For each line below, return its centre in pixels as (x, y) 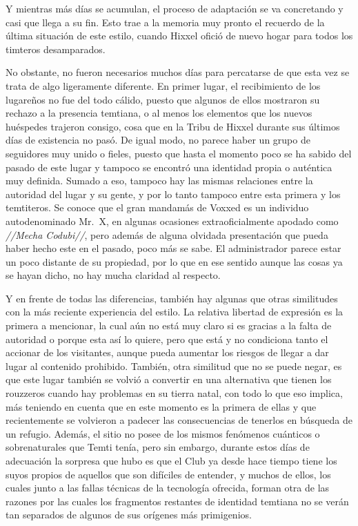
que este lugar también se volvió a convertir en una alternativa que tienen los (169, 379)
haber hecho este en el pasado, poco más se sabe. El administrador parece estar (173, 248)
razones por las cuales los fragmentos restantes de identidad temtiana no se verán (177, 501)
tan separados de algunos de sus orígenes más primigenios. (129, 515)
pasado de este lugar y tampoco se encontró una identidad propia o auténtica (169, 167)
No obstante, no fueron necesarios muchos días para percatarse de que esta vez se (178, 72)
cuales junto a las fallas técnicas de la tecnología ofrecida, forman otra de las (168, 488)
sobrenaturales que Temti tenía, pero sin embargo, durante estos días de (158, 447)
